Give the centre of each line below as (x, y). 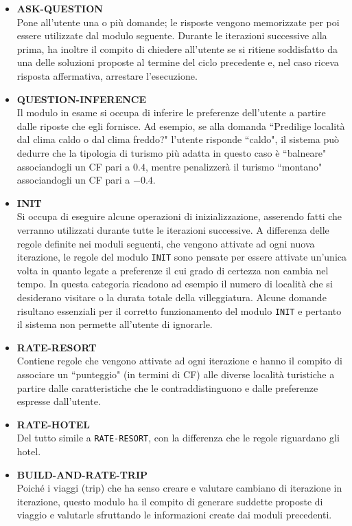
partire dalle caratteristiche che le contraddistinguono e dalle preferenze (167, 387)
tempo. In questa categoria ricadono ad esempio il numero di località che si (175, 284)
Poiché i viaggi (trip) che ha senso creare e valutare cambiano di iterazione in (179, 488)
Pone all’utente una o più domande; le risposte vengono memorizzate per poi (178, 22)
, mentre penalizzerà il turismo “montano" (234, 166)
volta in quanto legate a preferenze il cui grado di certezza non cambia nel (173, 270)
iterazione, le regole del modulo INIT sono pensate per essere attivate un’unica (181, 257)
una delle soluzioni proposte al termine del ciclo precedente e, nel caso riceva (178, 62)
